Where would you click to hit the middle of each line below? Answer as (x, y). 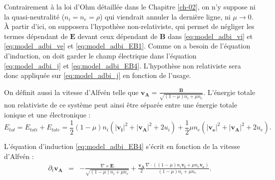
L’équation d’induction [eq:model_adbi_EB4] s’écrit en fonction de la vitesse (122, 146)
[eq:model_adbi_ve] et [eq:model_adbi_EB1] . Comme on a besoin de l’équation (127, 46)
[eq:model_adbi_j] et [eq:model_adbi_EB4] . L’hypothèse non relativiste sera (123, 65)
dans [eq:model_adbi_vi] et (210, 36)
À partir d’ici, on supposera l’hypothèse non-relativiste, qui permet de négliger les (129, 26)
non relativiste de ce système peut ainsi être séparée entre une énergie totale (121, 105)
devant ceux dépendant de (118, 36)
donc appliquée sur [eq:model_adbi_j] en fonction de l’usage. (98, 75)
